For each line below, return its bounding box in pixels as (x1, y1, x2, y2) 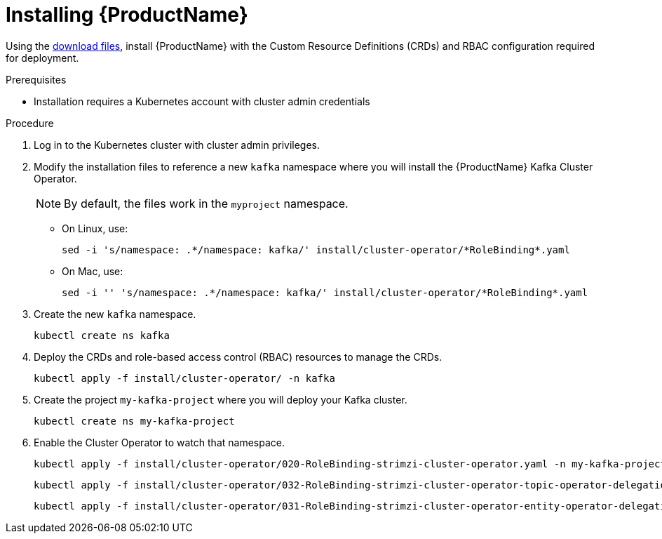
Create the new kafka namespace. (34, 307, 196, 320)
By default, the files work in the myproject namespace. (64, 196, 349, 211)
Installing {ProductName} (6, 3, 248, 27)
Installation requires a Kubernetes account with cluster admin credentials (34, 95, 370, 107)
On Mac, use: (62, 265, 123, 277)
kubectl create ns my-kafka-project (34, 415, 235, 427)
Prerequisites (6, 73, 67, 86)
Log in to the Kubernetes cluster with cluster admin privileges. (34, 138, 320, 151)
